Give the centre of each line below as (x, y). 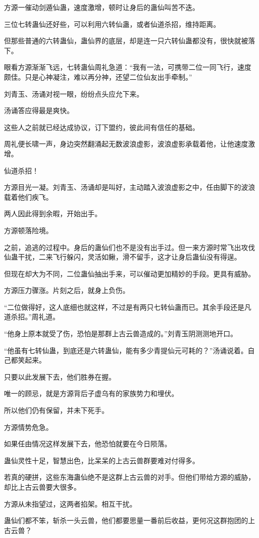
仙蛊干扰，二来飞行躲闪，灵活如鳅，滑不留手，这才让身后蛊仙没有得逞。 (123, 257)
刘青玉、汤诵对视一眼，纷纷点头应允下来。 (74, 93)
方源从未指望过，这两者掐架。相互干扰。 (70, 503)
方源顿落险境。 (28, 230)
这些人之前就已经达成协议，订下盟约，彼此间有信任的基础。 (102, 127)
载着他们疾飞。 (28, 197)
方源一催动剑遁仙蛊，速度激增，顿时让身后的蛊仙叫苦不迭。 (102, 7)
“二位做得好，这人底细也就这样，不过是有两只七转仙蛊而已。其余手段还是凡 (128, 307)
